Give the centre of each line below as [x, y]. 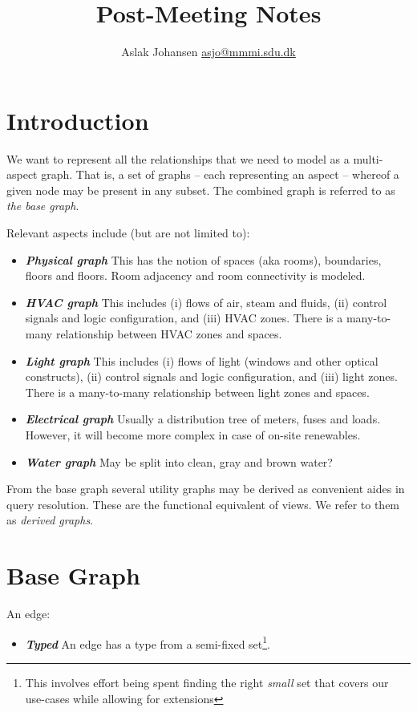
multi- [368, 158]
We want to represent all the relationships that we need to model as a [178, 158]
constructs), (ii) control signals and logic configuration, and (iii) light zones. [211, 376]
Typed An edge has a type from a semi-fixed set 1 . [148, 642]
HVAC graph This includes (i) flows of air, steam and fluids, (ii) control [206, 302]
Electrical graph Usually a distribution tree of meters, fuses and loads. [203, 419]
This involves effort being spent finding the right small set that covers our [207, 682]
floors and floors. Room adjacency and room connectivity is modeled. [195, 275]
